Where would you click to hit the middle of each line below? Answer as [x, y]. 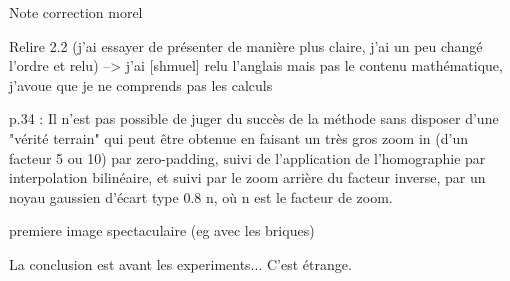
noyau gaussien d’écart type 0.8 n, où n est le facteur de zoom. [201, 196]
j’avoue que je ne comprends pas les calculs [141, 84]
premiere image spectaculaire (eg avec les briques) [162, 230]
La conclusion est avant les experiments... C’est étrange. [180, 263]
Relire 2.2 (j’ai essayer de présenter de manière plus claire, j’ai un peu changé [246, 45]
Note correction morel [76, 12]
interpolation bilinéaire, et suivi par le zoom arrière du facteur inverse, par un [247, 177]
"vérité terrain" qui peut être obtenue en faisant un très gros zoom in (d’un [238, 137]
